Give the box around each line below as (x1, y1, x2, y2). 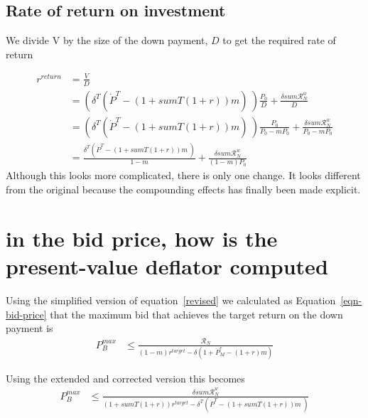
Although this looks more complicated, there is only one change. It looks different (6, 168, 361, 183)
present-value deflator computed (6, 252, 328, 281)
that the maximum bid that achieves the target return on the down (50, 306, 343, 321)
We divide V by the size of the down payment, (6, 33, 208, 48)
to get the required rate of (222, 33, 336, 48)
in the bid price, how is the (6, 223, 278, 252)
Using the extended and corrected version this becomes (6, 370, 245, 385)
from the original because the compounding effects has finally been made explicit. (6, 182, 361, 197)
